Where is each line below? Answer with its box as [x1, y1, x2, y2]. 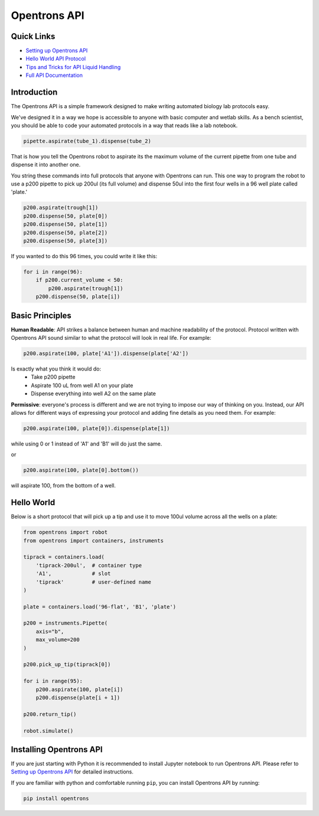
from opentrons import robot [23, 529, 108, 536]
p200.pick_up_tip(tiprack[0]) [23, 661, 111, 668]
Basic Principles [11, 310, 72, 320]
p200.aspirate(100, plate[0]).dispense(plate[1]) [23, 425, 170, 431]
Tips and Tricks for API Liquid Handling [25, 63, 121, 70]
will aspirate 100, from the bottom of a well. [11, 482, 116, 489]
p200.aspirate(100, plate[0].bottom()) [23, 467, 139, 474]
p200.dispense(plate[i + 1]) [35, 694, 121, 701]
